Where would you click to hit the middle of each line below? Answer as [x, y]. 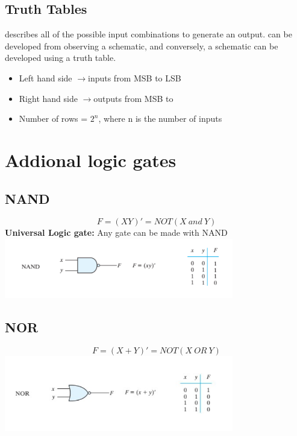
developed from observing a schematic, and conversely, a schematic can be [142, 46]
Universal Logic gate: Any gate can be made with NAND [116, 232]
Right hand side [48, 98]
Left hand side [45, 77]
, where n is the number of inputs [160, 118]
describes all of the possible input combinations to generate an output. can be [148, 34]
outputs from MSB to [133, 98]
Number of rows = [53, 118]
